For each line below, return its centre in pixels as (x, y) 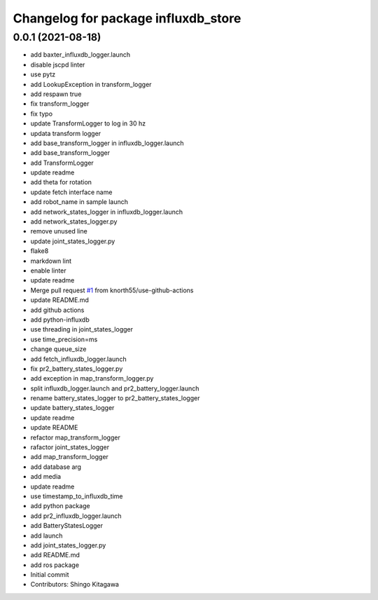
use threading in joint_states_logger (82, 329)
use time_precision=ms (64, 339)
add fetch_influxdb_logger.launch (78, 359)
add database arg (56, 467)
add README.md (55, 555)
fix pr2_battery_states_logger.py (77, 369)
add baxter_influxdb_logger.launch (80, 55)
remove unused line (59, 231)
